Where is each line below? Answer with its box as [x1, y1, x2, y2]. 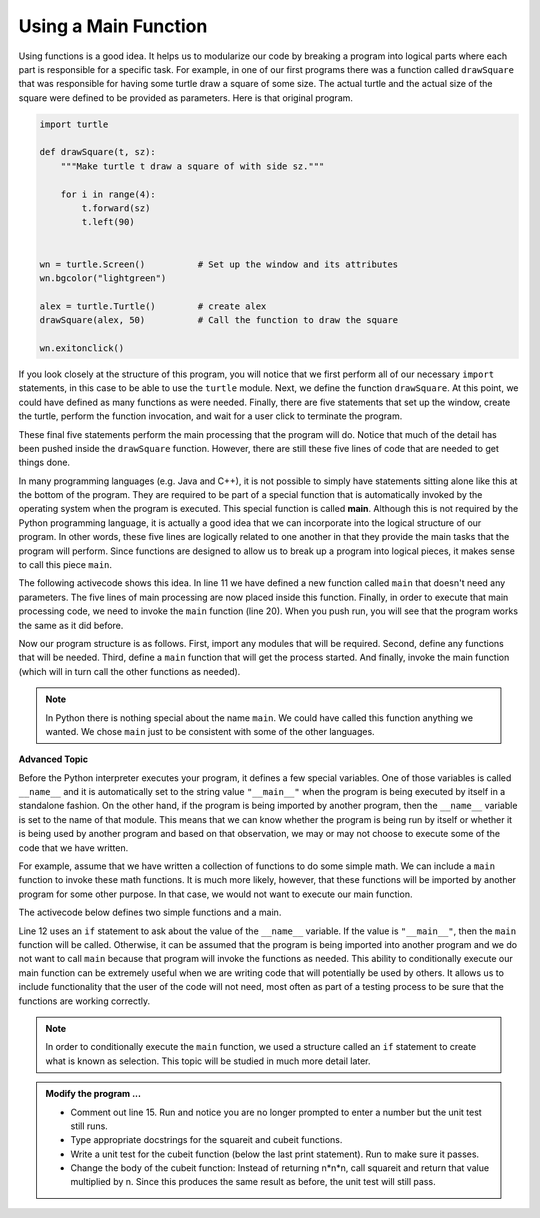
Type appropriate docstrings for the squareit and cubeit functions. [70, 1134, 343, 1146]
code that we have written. [18, 841, 129, 854]
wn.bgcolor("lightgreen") [39, 273, 167, 284]
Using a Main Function [18, 15, 208, 37]
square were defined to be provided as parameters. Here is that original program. [18, 91, 354, 104]
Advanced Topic [18, 753, 89, 765]
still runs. [70, 1120, 109, 1132]
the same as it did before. [18, 619, 124, 631]
